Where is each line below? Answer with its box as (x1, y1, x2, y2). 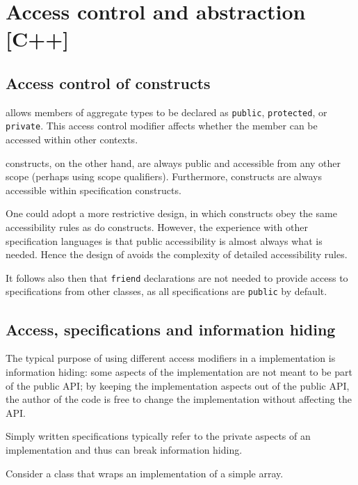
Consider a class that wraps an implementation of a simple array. (6, 466, 284, 480)
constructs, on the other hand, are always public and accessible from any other (6, 155, 341, 170)
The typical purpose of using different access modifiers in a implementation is (6, 351, 336, 365)
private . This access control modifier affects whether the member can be (6, 118, 318, 133)
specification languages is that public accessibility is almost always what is (6, 233, 323, 248)
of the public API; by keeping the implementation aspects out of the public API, (6, 378, 350, 392)
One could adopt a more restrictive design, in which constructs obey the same (6, 206, 337, 221)
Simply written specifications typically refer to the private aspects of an (6, 429, 311, 443)
